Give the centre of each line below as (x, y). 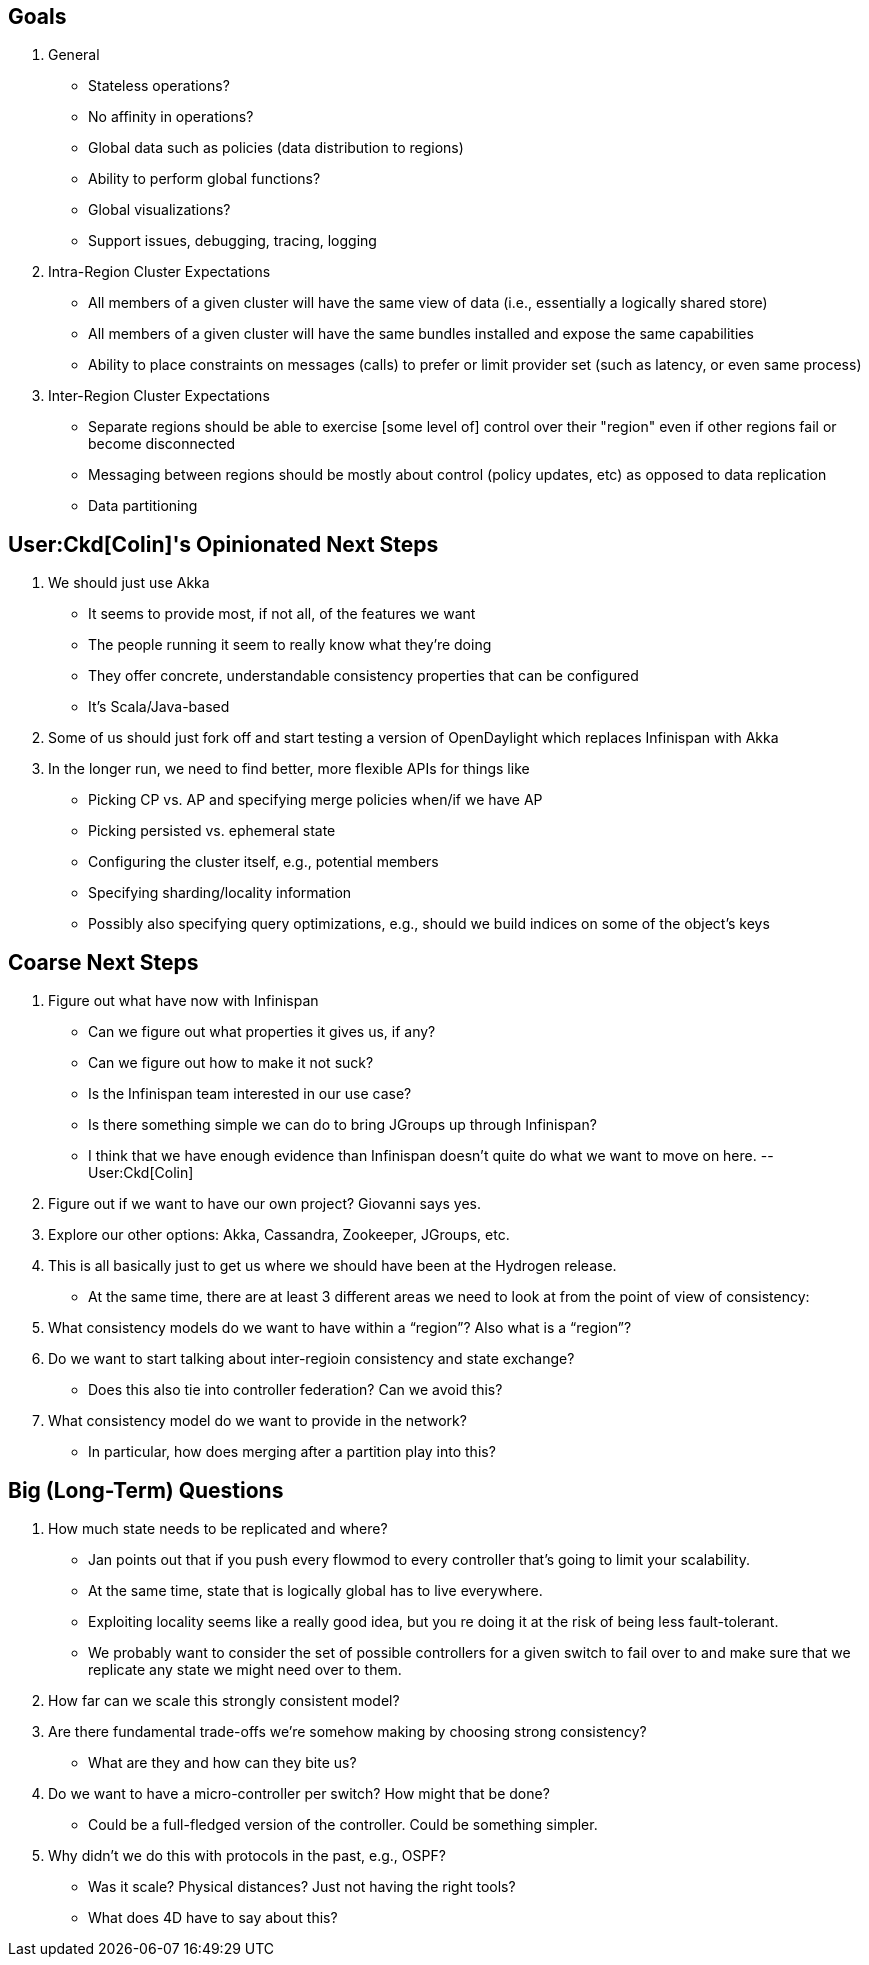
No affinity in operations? (171, 117)
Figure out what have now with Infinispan (183, 1001)
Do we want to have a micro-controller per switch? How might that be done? (299, 1793)
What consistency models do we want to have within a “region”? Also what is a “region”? (340, 1328)
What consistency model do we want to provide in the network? (257, 1421)
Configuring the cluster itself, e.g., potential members (263, 862)
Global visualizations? (159, 210)
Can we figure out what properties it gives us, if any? (262, 1032)
